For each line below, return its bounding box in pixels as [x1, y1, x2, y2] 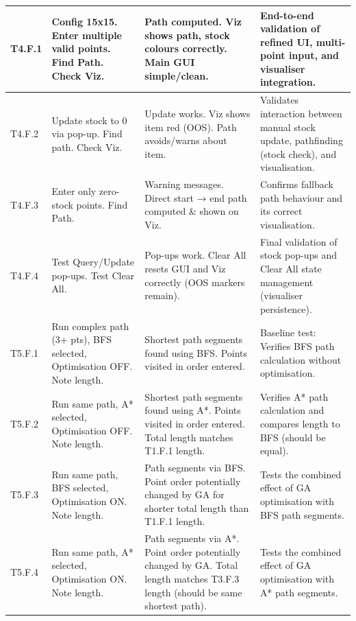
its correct [259, 204, 303, 218]
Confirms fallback [259, 177, 333, 191]
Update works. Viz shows [144, 106, 251, 120]
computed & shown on [144, 204, 239, 218]
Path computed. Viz [144, 14, 242, 29]
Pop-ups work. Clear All [144, 248, 246, 262]
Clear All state [259, 261, 322, 275]
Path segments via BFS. [144, 460, 246, 474]
